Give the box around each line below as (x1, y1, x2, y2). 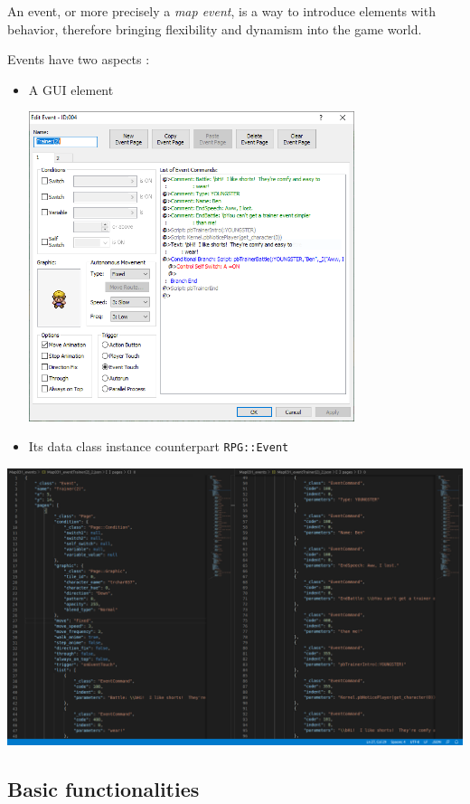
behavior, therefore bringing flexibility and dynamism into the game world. (7, 19, 422, 38)
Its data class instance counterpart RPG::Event (28, 437, 289, 456)
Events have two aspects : (7, 50, 150, 69)
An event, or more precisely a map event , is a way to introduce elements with (7, 2, 436, 20)
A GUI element (28, 80, 114, 99)
